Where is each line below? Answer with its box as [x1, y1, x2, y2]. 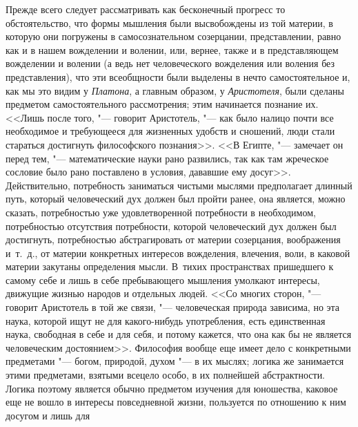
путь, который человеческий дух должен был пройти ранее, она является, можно [6, 191, 346, 206]
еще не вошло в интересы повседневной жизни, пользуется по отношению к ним [6, 395, 346, 409]
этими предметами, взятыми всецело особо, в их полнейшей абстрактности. [6, 368, 326, 382]
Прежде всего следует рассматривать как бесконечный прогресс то [6, 2, 286, 16]
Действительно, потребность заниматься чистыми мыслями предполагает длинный [6, 178, 352, 192]
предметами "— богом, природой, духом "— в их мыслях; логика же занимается [6, 354, 344, 368]
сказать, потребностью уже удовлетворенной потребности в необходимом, [6, 205, 316, 219]
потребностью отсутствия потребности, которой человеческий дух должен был [6, 218, 337, 233]
